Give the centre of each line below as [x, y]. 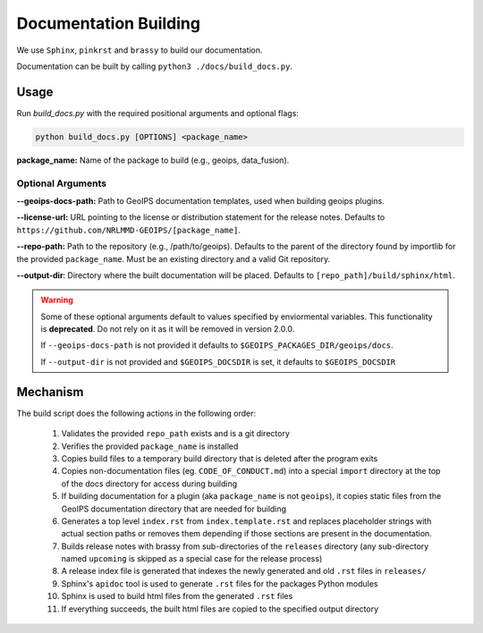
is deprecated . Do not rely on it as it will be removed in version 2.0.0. [168, 329]
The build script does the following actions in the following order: [136, 413]
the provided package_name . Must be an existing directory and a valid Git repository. [174, 258]
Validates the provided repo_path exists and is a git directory [176, 434]
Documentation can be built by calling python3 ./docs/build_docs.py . [154, 66]
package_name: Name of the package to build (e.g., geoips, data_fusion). [153, 160]
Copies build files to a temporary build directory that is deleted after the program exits [220, 458]
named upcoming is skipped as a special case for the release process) [192, 559]
